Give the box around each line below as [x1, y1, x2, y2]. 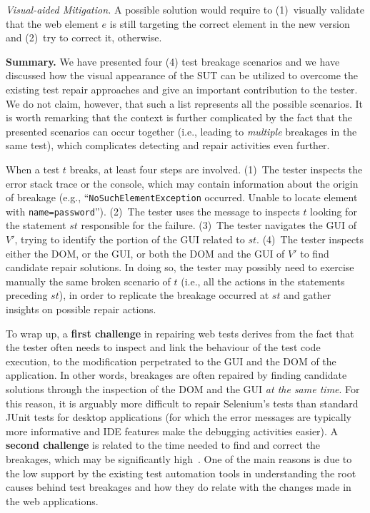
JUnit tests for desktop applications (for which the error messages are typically [6, 410, 351, 425]
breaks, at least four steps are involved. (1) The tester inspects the [69, 161, 363, 176]
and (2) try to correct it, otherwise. [6, 30, 162, 45]
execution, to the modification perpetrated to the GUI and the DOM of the [6, 353, 336, 368]
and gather [284, 288, 331, 303]
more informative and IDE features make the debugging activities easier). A [6, 423, 339, 438]
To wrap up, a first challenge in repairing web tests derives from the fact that [6, 325, 354, 340]
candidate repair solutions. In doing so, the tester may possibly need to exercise [6, 260, 354, 275]
